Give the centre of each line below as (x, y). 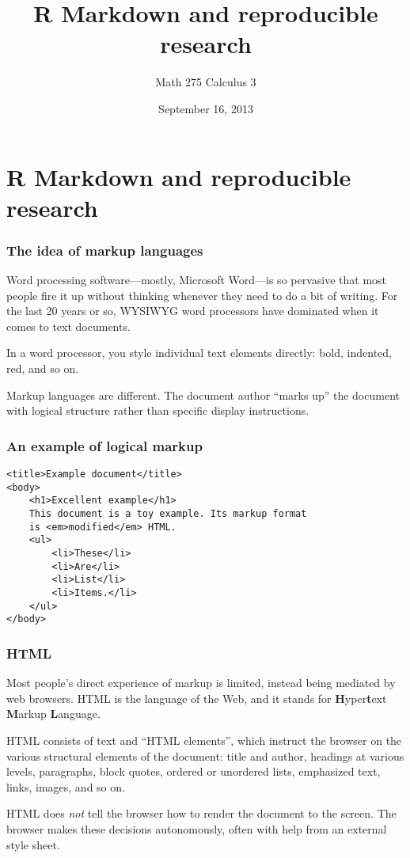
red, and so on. (43, 368)
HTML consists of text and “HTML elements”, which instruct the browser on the (204, 740)
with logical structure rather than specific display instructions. (158, 410)
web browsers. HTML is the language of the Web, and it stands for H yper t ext (197, 698)
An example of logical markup (104, 445)
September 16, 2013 (206, 108)
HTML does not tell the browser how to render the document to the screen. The (201, 813)
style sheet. (33, 844)
